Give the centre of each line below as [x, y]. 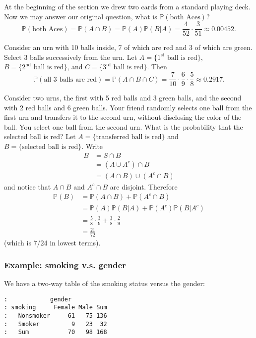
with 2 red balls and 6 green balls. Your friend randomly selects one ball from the [128, 107]
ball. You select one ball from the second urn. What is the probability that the [124, 126]
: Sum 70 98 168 [56, 332]
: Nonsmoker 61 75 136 [56, 315]
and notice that [28, 186]
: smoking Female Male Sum [56, 308]
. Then [157, 67]
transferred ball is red [129, 137]
